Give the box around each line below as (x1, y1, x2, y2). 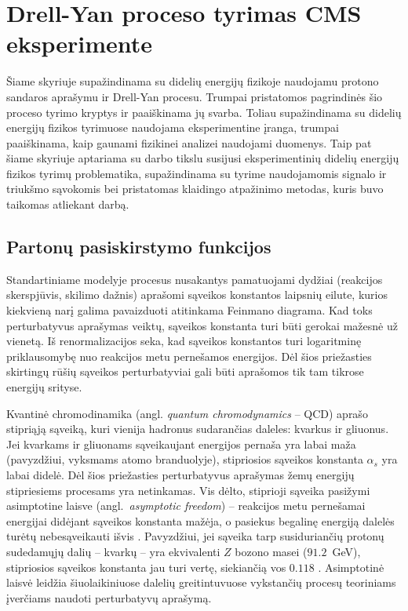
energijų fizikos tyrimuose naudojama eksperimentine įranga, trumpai (6, 119, 339, 136)
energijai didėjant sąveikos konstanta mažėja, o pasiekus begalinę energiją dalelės (6, 512, 395, 529)
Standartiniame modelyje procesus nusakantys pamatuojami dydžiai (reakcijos (6, 271, 383, 287)
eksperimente (6, 27, 153, 60)
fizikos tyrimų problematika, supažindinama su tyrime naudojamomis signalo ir (6, 165, 387, 181)
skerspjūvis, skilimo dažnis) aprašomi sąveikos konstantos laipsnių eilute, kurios (6, 286, 388, 303)
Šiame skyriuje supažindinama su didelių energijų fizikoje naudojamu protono (6, 73, 379, 89)
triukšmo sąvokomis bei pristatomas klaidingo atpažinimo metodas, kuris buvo (6, 180, 384, 197)
